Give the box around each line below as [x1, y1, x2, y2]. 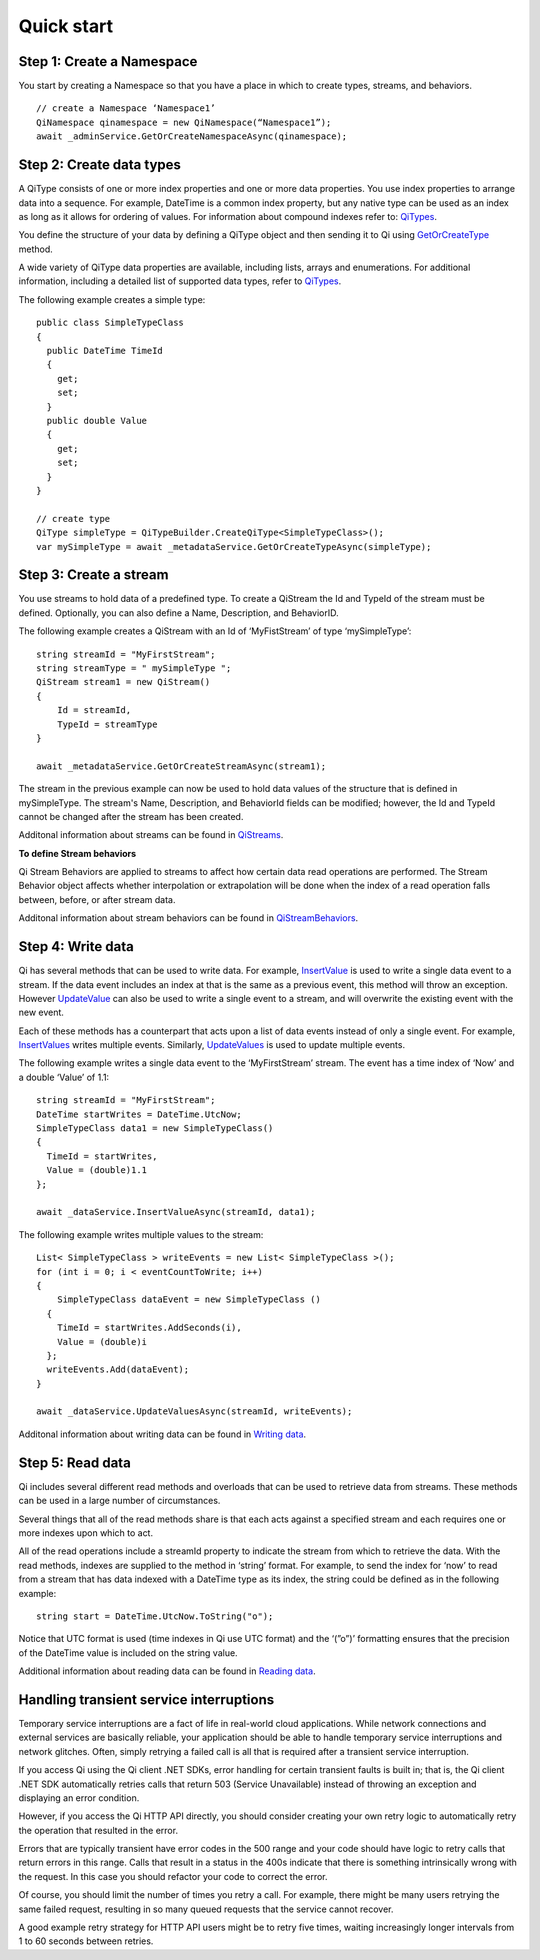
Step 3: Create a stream [18, 566, 169, 584]
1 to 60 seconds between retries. [18, 1935, 154, 1947]
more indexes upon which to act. [18, 1526, 154, 1539]
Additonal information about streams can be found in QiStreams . [18, 829, 284, 841]
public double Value [46, 415, 148, 426]
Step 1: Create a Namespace [18, 53, 198, 70]
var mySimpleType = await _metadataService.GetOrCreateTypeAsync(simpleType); [36, 541, 432, 552]
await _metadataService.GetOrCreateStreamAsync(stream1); [36, 760, 327, 772]
